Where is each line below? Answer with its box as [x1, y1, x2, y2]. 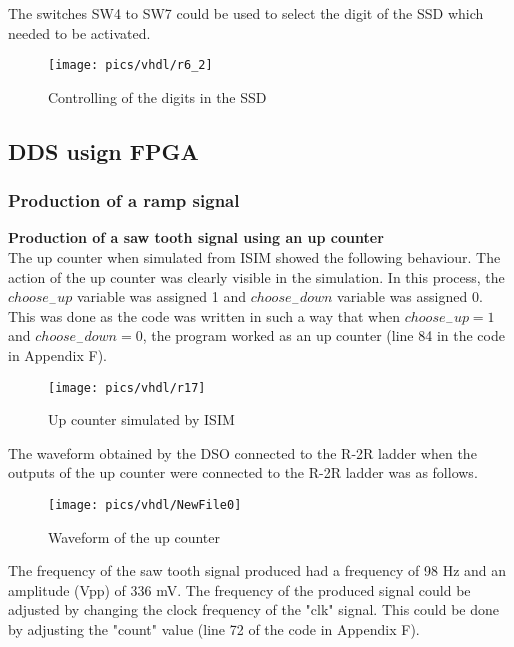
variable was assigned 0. [337, 286, 483, 307]
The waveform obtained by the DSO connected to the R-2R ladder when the [8, 442, 477, 463]
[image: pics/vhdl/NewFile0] [48, 498, 242, 513]
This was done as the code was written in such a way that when [8, 305, 400, 326]
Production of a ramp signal [8, 188, 240, 213]
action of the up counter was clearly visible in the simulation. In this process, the [8, 266, 505, 287]
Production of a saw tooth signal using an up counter [8, 227, 384, 248]
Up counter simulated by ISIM [48, 409, 235, 430]
